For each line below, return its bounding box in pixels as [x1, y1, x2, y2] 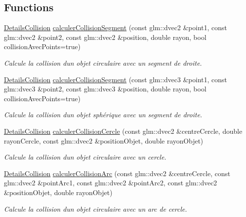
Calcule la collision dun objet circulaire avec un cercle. [4, 152, 167, 162]
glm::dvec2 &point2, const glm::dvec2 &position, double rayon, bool [4, 32, 207, 42]
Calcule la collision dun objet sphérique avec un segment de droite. [4, 109, 202, 120]
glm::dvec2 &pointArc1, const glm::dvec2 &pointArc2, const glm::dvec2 [4, 178, 217, 188]
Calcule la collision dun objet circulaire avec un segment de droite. [4, 57, 202, 68]
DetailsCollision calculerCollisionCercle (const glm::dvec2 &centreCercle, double [4, 126, 243, 136]
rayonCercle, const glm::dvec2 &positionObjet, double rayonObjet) [4, 135, 204, 145]
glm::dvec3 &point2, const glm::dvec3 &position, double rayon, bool [4, 84, 207, 94]
